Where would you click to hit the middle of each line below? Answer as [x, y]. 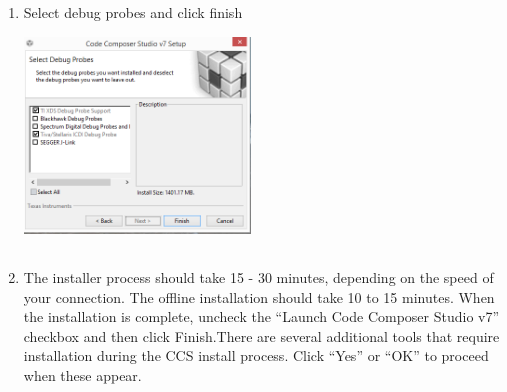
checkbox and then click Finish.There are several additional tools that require [261, 335]
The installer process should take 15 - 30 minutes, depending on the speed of [258, 276]
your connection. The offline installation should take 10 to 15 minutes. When [259, 296]
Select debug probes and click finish [133, 12]
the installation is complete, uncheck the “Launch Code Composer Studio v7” [261, 316]
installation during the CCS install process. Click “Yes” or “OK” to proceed [256, 355]
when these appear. [82, 374]
